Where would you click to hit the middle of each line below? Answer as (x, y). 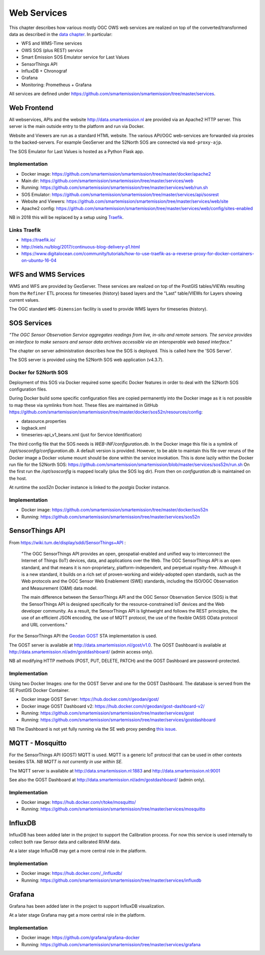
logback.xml (34, 428)
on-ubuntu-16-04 (39, 260)
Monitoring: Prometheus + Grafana (56, 85)
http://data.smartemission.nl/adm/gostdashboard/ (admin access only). (81, 652)
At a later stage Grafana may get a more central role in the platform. (77, 915)
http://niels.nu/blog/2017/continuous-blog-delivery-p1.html (80, 246)
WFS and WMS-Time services (52, 43)
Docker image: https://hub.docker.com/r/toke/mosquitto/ (79, 802)
